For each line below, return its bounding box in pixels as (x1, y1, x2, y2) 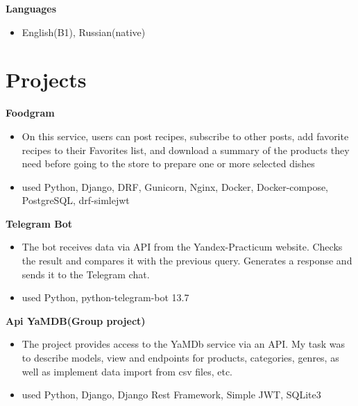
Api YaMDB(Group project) (6, 313, 146, 328)
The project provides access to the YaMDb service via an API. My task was (22, 337, 346, 351)
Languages (6, 1, 57, 15)
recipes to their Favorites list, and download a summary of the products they (22, 142, 350, 157)
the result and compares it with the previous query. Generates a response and (22, 253, 352, 268)
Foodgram (6, 105, 55, 120)
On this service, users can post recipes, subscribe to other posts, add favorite (22, 128, 349, 143)
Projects (6, 65, 87, 94)
